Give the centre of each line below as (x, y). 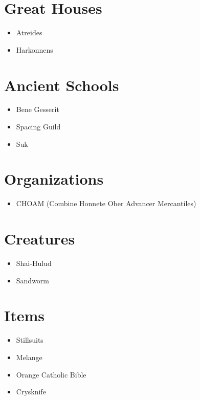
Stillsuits (30, 340)
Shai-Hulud (34, 263)
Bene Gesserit (38, 109)
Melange (29, 357)
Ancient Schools (62, 85)
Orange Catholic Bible (51, 374)
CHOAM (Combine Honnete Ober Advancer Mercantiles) (106, 203)
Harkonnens (35, 49)
